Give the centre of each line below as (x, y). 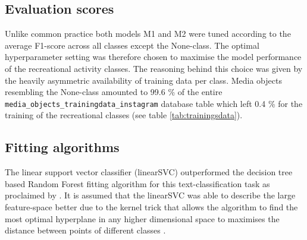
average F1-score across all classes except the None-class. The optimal (132, 45)
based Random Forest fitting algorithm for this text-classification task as (137, 183)
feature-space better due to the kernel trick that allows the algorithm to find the (151, 207)
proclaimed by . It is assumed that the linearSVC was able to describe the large (150, 195)
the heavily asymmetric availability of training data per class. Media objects (143, 80)
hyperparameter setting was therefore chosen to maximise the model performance (153, 57)
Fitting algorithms (62, 147)
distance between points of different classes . (85, 230)
